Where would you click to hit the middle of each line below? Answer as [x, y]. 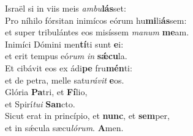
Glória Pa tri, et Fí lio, [46, 92]
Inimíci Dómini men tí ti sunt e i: [64, 44]
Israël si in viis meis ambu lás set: [66, 8]
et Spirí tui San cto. [40, 103]
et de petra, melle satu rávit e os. [65, 80]
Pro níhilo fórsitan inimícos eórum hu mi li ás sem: [96, 20]
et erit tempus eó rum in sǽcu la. [66, 56]
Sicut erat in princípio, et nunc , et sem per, [87, 116]
